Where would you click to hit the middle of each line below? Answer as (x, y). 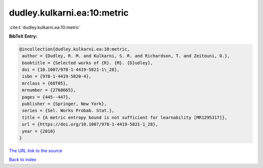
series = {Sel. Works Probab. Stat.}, (68, 111)
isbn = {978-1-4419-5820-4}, (57, 76)
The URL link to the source (36, 150)
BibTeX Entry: (23, 36)
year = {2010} (39, 131)
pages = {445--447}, (47, 97)
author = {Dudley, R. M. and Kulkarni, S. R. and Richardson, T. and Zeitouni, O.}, (126, 56)
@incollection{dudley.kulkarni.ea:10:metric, (75, 49)
